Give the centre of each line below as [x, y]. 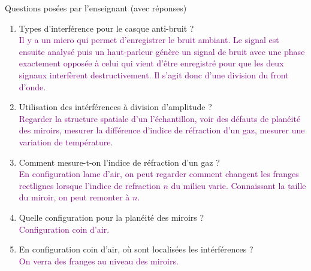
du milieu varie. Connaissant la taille [238, 185]
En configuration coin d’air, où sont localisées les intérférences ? [136, 249]
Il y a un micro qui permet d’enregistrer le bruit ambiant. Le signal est [149, 40]
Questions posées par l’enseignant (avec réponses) [96, 8]
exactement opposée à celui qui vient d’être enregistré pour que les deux [151, 63]
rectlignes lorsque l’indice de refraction [90, 185]
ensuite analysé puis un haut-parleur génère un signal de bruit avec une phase [162, 51]
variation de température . [66, 141]
